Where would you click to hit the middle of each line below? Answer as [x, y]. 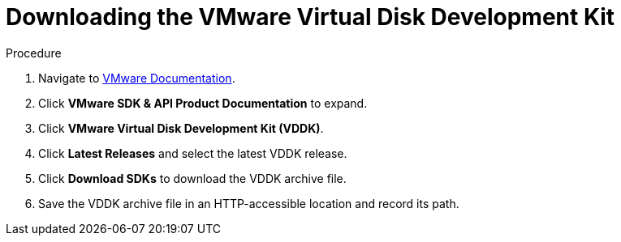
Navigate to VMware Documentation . [137, 78]
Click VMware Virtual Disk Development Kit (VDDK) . [181, 128]
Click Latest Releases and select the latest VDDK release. [193, 153]
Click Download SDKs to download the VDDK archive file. [192, 178]
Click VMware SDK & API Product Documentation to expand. [203, 103]
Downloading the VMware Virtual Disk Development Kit [310, 17]
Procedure [34, 53]
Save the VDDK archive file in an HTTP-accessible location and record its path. [249, 203]
